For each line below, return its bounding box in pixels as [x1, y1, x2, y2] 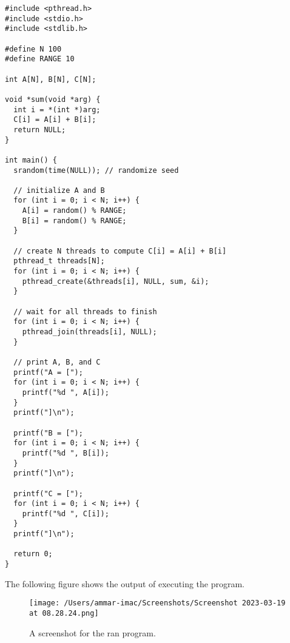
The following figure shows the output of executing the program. [5, 577, 245, 590]
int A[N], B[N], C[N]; [5, 75, 96, 84]
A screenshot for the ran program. [29, 626, 156, 639]
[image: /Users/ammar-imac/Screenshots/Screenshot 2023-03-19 [29, 599, 286, 608]
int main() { [5, 155, 57, 164]
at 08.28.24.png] [29, 609, 99, 618]
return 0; [13, 550, 53, 559]
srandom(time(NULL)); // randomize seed [13, 166, 179, 175]
